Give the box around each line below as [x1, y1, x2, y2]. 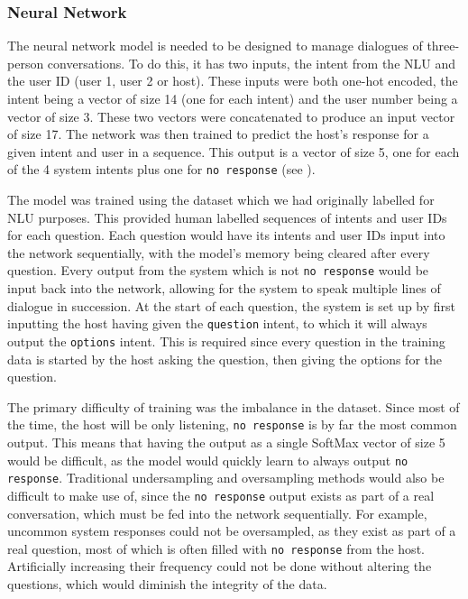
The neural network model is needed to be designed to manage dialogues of [7, 36, 423, 55]
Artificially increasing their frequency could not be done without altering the [7, 557, 432, 576]
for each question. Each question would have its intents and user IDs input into [7, 226, 445, 244]
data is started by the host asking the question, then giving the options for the [7, 349, 443, 368]
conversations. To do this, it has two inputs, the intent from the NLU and [47, 53, 455, 72]
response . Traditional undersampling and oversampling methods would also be [7, 468, 445, 487]
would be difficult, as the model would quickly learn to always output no [7, 450, 408, 469]
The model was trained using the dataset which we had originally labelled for [7, 190, 435, 209]
